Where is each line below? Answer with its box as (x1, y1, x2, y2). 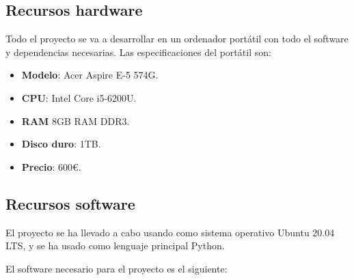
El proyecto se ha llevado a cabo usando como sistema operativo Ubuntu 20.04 (5, 225, 335, 239)
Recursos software (5, 193, 135, 214)
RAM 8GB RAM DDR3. (21, 113, 130, 128)
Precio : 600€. (21, 159, 81, 173)
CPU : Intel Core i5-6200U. (21, 90, 137, 104)
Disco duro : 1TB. (21, 137, 101, 151)
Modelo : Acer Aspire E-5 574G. (21, 68, 159, 82)
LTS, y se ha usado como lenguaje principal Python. (5, 238, 225, 253)
